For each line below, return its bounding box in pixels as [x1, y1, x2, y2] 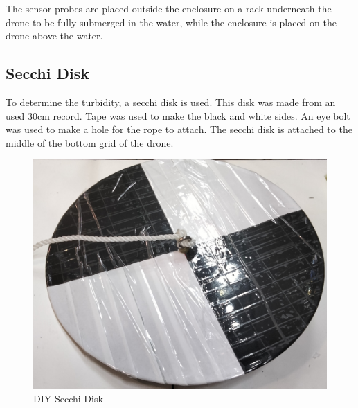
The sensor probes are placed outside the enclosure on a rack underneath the [6, 1, 332, 15]
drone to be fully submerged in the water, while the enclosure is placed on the [6, 15, 337, 29]
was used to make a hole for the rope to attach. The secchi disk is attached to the [6, 122, 352, 136]
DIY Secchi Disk [33, 391, 103, 406]
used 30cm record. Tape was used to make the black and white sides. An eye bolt [6, 108, 350, 123]
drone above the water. [6, 28, 103, 43]
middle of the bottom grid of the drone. [6, 135, 174, 150]
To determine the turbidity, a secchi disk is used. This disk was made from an [6, 94, 336, 109]
